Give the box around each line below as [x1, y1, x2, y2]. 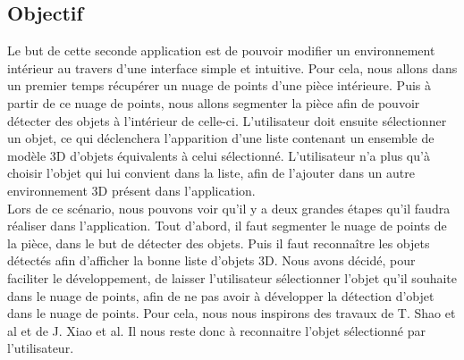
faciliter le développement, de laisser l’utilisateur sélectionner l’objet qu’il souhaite [7, 268, 458, 287]
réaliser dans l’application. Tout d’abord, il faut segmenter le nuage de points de [7, 216, 447, 235]
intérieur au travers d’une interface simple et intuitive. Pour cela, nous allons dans [7, 58, 458, 77]
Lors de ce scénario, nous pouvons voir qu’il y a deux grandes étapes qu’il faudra [7, 198, 451, 217]
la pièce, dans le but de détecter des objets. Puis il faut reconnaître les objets [7, 233, 430, 252]
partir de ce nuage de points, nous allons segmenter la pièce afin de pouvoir [7, 93, 420, 112]
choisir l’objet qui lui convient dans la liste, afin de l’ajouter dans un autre [7, 163, 415, 182]
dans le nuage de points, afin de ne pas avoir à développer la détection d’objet [7, 286, 434, 305]
